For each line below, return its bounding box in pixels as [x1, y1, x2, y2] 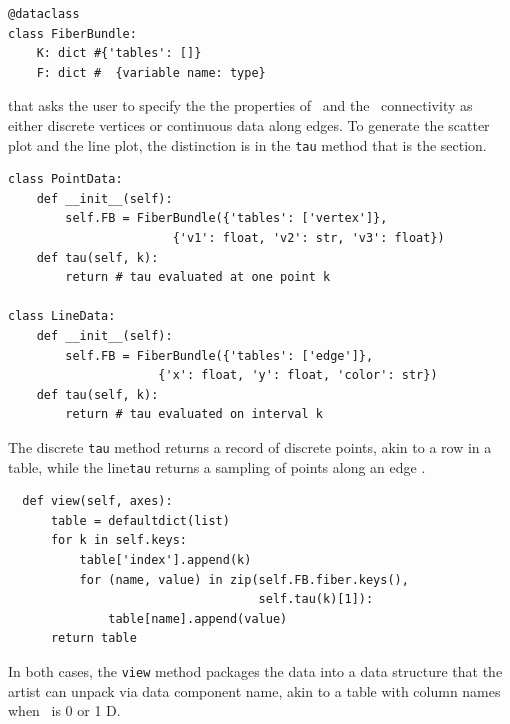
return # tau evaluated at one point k [65, 270, 331, 285]
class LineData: [8, 309, 116, 324]
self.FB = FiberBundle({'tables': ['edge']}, [65, 348, 374, 363]
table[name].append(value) [108, 611, 288, 626]
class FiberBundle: [8, 26, 137, 41]
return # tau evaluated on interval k [65, 407, 323, 422]
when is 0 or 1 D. [8, 700, 121, 721]
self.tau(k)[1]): [258, 592, 374, 607]
